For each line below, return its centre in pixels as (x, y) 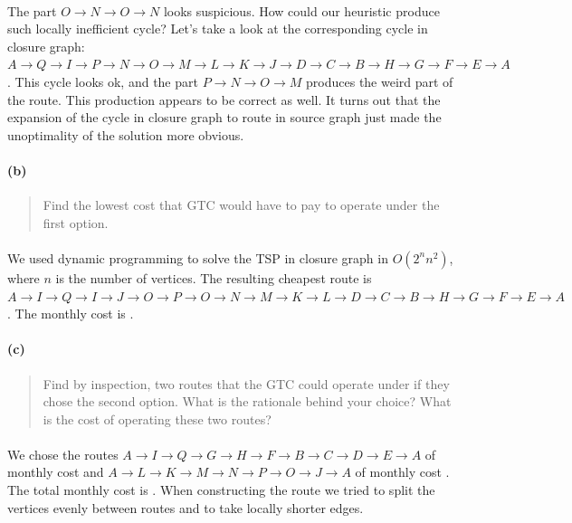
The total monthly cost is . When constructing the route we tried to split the (221, 490)
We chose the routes (63, 454)
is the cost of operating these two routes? (157, 418)
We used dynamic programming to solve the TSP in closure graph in (198, 257)
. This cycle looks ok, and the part (103, 81)
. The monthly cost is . (71, 314)
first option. (76, 222)
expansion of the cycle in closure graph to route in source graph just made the (224, 117)
